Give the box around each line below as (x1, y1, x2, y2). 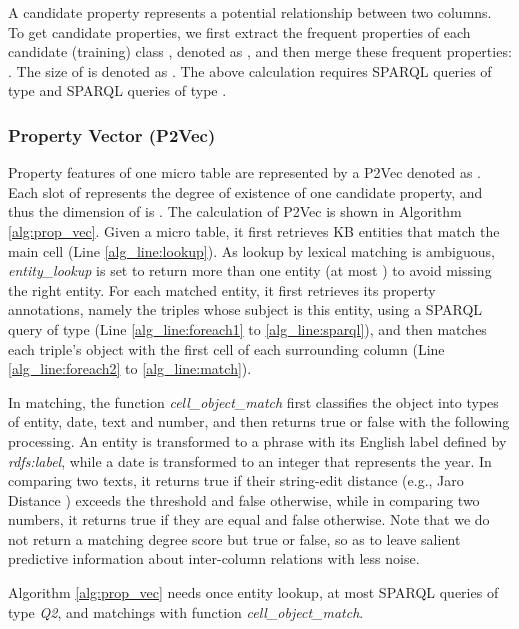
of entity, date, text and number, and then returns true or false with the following (8, 411, 510, 432)
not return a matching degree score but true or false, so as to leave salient (8, 528, 461, 549)
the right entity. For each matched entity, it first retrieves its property (8, 279, 436, 300)
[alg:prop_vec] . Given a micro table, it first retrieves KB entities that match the (8, 220, 500, 241)
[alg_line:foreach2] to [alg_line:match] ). (8, 358, 252, 379)
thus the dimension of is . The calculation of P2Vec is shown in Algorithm (8, 201, 462, 222)
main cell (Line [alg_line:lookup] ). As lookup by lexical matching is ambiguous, (8, 240, 495, 261)
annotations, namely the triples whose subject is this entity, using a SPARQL (8, 299, 483, 320)
